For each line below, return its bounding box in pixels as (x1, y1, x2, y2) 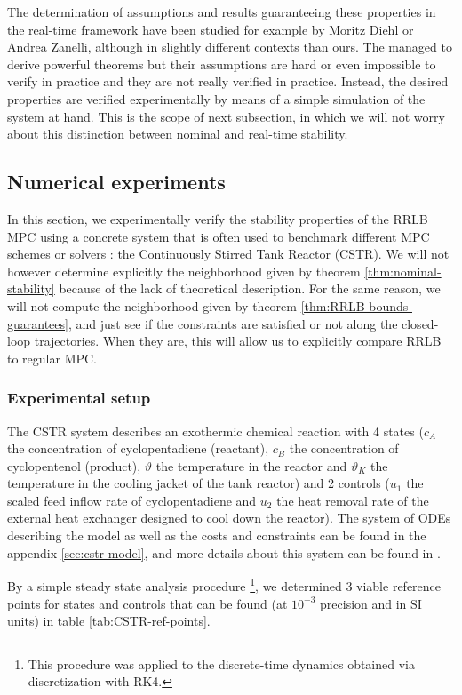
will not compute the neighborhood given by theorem (7, 296, 297, 315)
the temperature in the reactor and (155, 456, 347, 475)
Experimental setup (7, 387, 151, 409)
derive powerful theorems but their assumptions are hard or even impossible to (7, 54, 436, 73)
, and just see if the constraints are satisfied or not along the (68, 314, 398, 332)
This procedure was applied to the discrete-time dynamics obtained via (28, 654, 415, 673)
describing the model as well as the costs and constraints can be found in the (7, 526, 426, 545)
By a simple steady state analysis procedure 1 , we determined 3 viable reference (7, 574, 442, 595)
